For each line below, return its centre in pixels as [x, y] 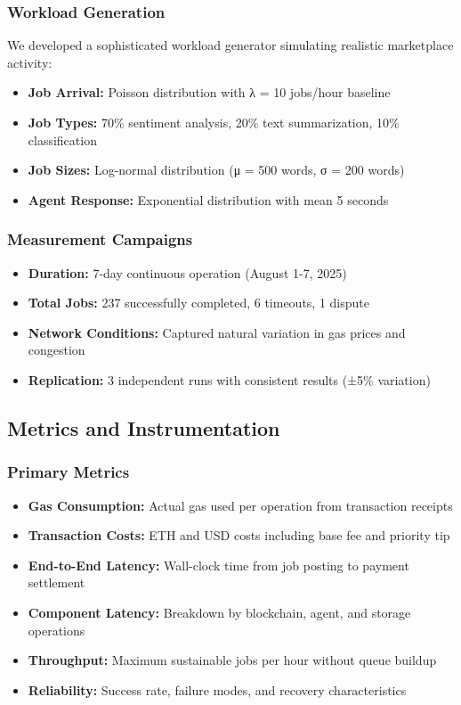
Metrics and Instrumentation [144, 427]
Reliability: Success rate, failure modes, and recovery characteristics [217, 689]
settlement [57, 582]
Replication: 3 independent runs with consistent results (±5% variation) [229, 379]
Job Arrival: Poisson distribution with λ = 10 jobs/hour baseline [209, 92]
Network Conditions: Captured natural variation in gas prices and [217, 332]
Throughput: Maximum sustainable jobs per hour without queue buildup [232, 660]
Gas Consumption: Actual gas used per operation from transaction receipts [240, 505]
